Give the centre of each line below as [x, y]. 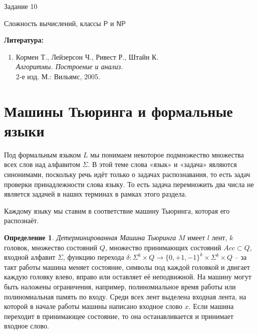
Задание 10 [21, 6]
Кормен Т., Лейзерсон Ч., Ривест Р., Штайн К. [87, 56]
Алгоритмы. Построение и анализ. [69, 66]
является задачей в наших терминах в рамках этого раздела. [95, 194]
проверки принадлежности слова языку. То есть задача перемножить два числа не [129, 184]
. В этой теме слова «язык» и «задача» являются [162, 164]
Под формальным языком [43, 154]
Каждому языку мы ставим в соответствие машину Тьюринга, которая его [117, 210]
